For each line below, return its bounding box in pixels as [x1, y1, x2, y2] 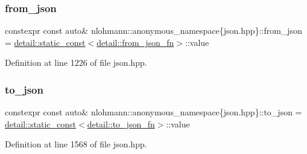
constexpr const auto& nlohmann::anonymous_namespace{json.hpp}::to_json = [5, 106, 302, 118]
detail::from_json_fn [97, 36, 174, 48]
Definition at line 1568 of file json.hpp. [5, 138, 147, 150]
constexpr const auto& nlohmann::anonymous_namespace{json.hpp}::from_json [5, 24, 302, 37]
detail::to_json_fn [87, 117, 155, 130]
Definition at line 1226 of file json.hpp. [5, 56, 147, 69]
